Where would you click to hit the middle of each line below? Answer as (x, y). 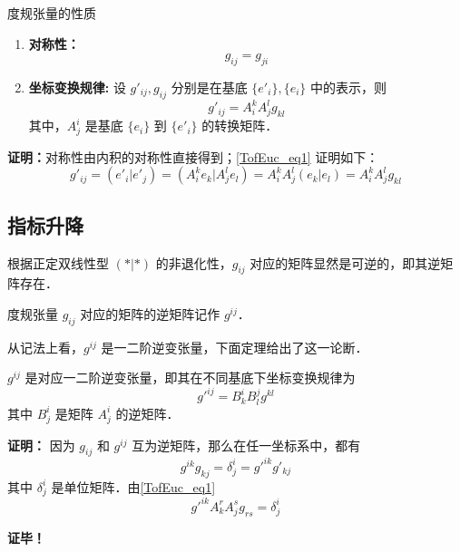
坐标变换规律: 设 (77, 87)
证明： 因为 (41, 445)
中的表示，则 (348, 87)
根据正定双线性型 (58, 262)
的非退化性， (194, 262)
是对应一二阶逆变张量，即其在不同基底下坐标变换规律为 (190, 378)
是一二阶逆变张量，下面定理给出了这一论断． (235, 347)
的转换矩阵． (240, 126)
